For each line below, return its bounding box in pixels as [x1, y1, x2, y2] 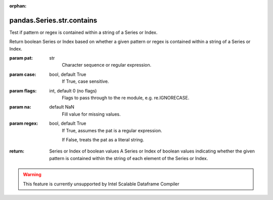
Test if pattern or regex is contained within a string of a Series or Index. [9, 29, 158, 35]
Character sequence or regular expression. [62, 62, 152, 68]
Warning [23, 172, 41, 178]
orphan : [9, 3, 27, 9]
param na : [9, 104, 31, 110]
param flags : [9, 87, 37, 93]
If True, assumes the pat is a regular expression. [62, 127, 162, 133]
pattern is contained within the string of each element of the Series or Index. [49, 155, 208, 161]
